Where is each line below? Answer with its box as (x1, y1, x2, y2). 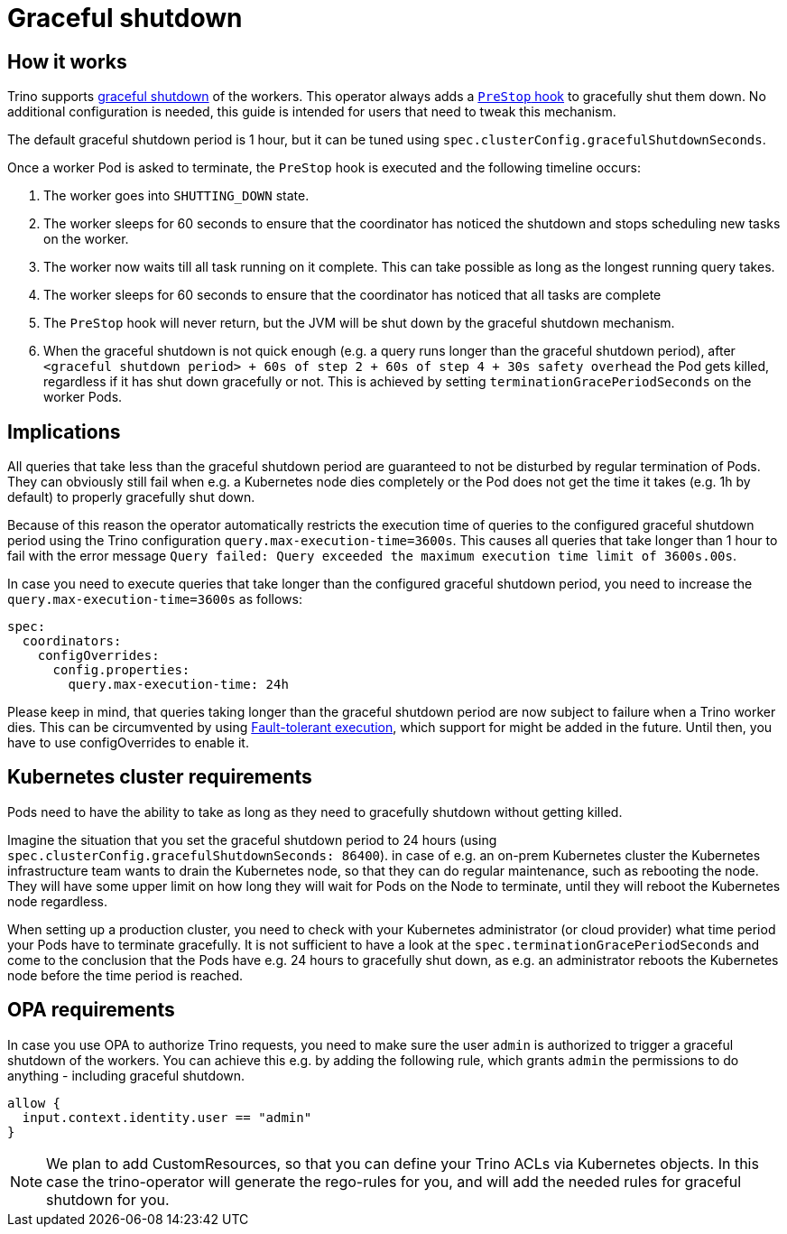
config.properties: (52, 663, 190, 678)
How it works (7, 50, 127, 73)
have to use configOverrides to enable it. (7, 735, 249, 751)
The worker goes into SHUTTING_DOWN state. (43, 188, 310, 204)
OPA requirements (7, 998, 175, 1022)
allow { (7, 1095, 61, 1110)
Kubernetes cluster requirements (7, 765, 312, 789)
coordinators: (22, 634, 122, 649)
